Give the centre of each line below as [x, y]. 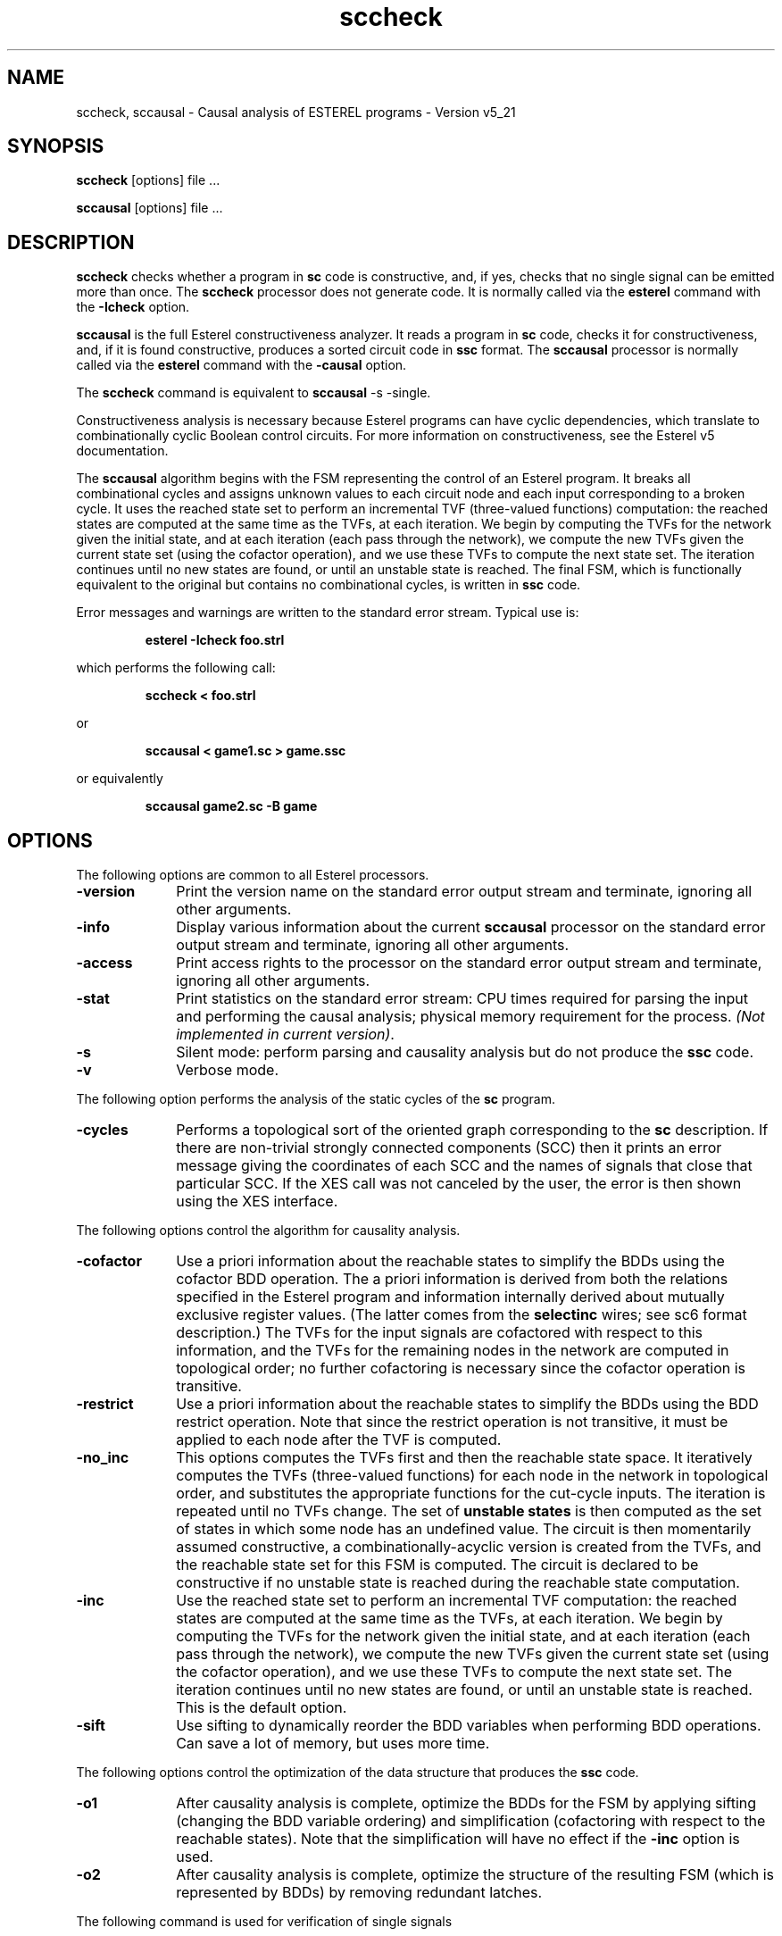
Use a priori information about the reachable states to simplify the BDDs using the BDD [467, 1404]
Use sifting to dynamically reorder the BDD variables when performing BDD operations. [469, 1726]
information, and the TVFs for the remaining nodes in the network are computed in [453, 1351]
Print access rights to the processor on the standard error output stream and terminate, [469, 963]
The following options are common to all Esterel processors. [253, 875]
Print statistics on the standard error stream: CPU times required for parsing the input [462, 999]
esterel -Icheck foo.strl [215, 640]
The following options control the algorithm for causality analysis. [268, 1231]
